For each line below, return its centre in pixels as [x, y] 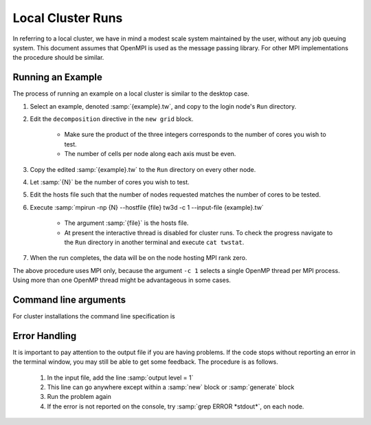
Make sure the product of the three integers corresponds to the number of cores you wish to [195, 135]
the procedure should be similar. [58, 58]
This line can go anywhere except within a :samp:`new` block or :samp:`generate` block [171, 387]
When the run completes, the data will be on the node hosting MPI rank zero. [138, 258]
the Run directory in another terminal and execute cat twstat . [154, 242]
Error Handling [45, 336]
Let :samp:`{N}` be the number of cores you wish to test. [110, 182]
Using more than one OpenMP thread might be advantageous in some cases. [122, 280]
